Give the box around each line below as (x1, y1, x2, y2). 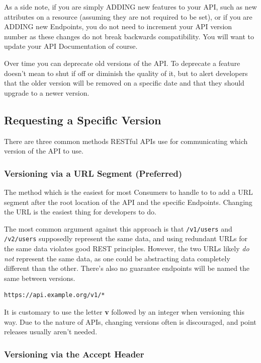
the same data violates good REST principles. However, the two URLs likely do (4, 243, 249, 254)
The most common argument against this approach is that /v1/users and (4, 223, 232, 234)
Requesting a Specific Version (4, 112, 161, 127)
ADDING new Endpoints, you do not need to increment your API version (4, 21, 232, 32)
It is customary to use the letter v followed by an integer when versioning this (4, 307, 245, 317)
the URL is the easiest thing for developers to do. (4, 206, 156, 217)
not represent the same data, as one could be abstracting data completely (4, 253, 230, 263)
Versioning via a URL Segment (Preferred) (4, 167, 183, 179)
